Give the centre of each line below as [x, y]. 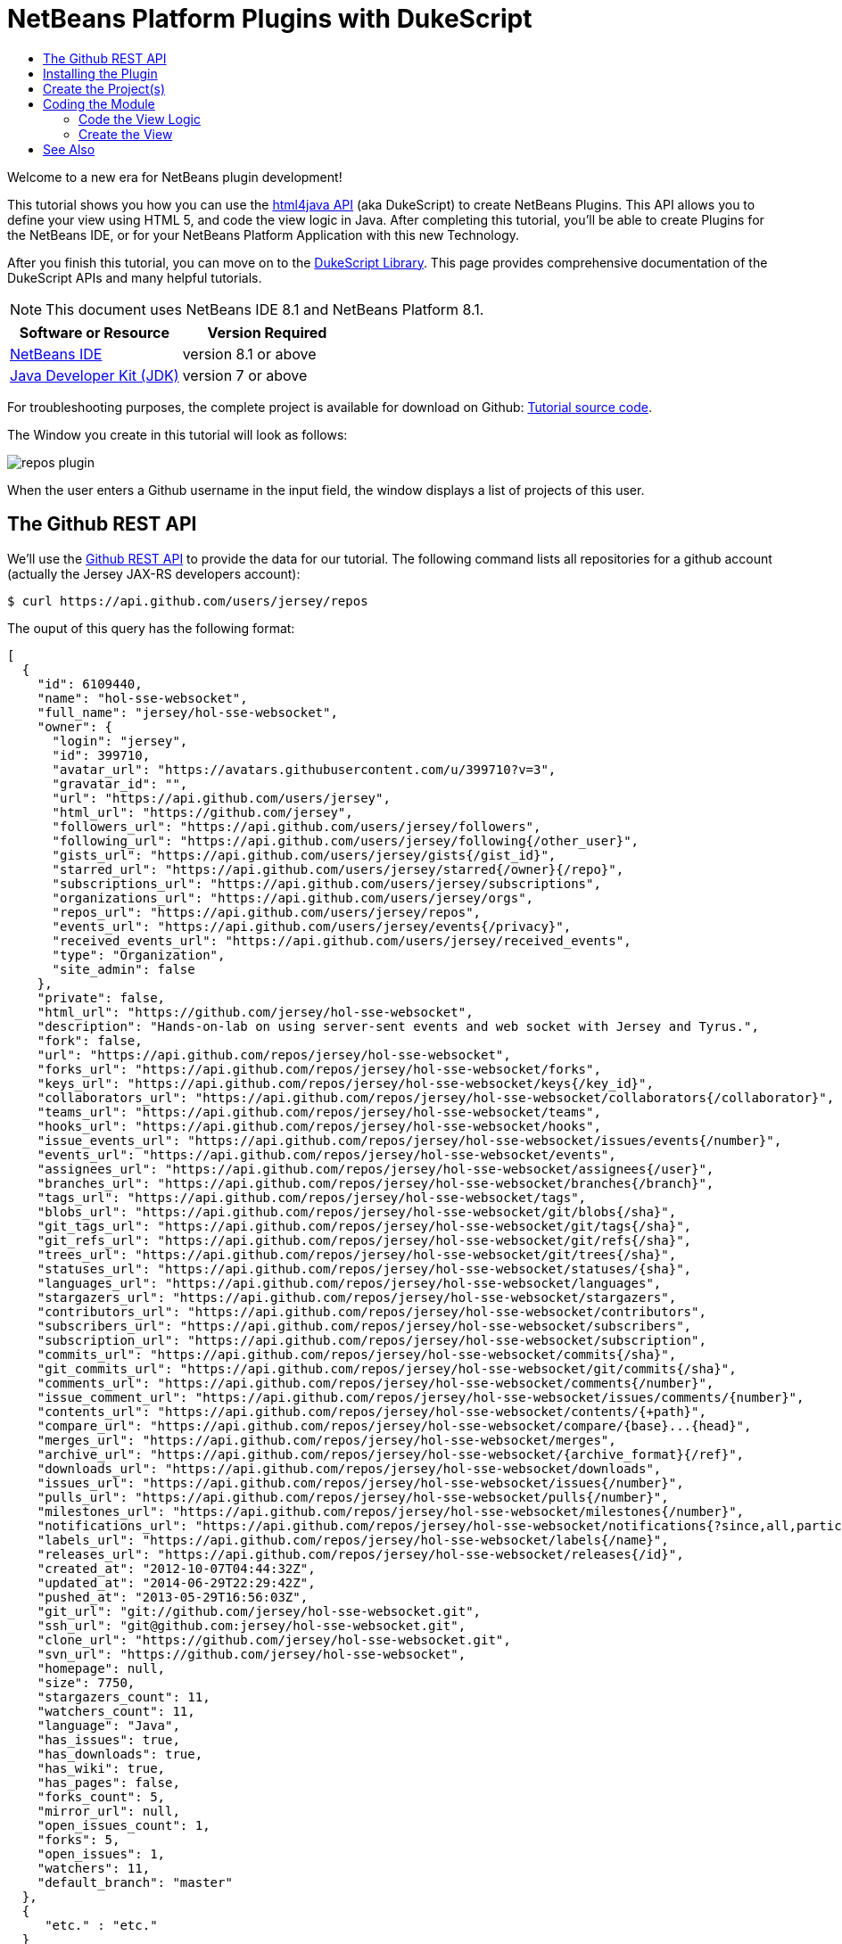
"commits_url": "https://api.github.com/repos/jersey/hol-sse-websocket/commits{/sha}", [357, 1354]
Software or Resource [94, 332]
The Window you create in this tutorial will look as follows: [177, 434]
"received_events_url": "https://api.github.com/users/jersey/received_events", [342, 940]
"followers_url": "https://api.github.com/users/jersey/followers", [297, 826]
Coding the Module [99, 103]
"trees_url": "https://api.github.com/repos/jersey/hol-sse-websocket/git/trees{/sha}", [357, 1254]
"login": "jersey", [120, 741]
